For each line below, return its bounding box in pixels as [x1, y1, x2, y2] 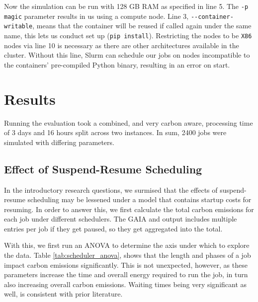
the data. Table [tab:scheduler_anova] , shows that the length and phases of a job [4, 250, 251, 260]
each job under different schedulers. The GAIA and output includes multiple [4, 214, 237, 224]
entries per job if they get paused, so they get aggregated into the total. [4, 223, 223, 233]
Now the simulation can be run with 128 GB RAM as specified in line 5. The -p [4, 1, 249, 11]
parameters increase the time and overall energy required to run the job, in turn [4, 269, 248, 280]
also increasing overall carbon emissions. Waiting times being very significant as [4, 279, 247, 289]
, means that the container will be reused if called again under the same [32, 20, 252, 31]
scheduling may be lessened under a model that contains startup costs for [27, 194, 252, 205]
